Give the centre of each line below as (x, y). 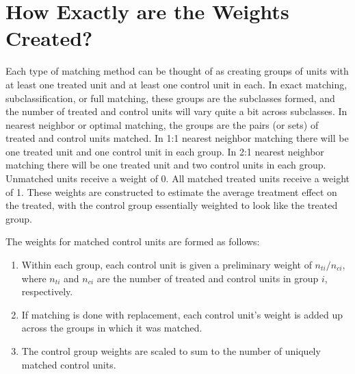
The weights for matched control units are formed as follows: (133, 241)
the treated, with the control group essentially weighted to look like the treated (172, 205)
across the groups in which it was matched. (112, 328)
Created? (49, 38)
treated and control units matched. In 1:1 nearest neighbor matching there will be (177, 138)
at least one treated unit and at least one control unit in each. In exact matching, (176, 84)
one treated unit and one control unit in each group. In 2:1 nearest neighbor (165, 151)
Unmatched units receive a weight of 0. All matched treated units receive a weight (178, 178)
